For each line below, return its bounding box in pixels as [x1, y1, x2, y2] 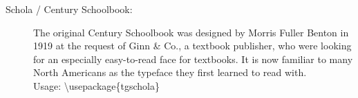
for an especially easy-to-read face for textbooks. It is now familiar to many [33, 51, 353, 66]
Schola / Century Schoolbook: [6, 2, 133, 16]
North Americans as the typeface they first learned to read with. [33, 65, 307, 79]
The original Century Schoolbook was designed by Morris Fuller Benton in [33, 25, 349, 39]
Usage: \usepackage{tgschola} [33, 78, 160, 93]
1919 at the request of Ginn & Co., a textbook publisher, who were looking [33, 38, 352, 53]
